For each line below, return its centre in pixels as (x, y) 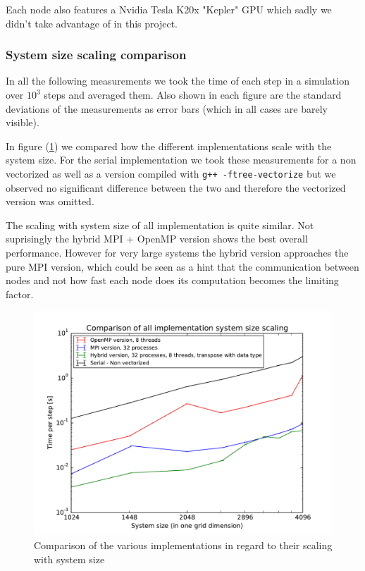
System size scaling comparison (96, 55)
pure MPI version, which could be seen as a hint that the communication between (182, 266)
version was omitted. (50, 201)
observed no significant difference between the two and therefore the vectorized (176, 187)
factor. (20, 294)
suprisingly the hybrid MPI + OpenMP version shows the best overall (157, 239)
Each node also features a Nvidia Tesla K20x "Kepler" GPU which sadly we (169, 9)
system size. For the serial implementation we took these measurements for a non (181, 160)
